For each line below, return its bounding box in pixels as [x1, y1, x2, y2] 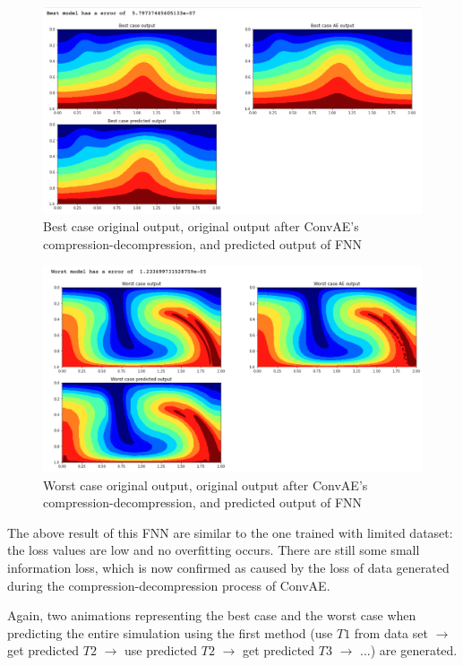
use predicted [124, 641, 198, 660]
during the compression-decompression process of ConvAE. [7, 575, 330, 594]
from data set [354, 623, 428, 642]
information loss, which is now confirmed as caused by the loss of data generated [7, 558, 450, 576]
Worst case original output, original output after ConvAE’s [43, 475, 368, 494]
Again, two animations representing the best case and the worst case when [7, 606, 416, 625]
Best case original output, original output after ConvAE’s [43, 217, 359, 236]
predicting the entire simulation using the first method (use [7, 623, 333, 642]
